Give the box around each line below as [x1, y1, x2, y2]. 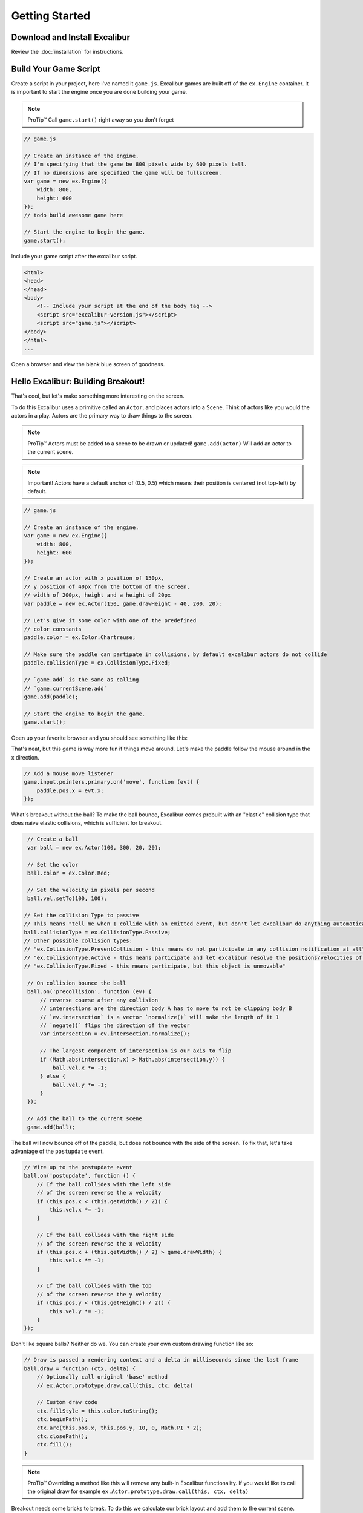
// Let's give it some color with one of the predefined [24, 617, 197, 624]
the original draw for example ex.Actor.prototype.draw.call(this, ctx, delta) [27, 1488, 249, 1495]
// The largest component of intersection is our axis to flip [39, 1048, 232, 1054]
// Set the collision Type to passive [24, 911, 139, 919]
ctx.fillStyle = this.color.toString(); [36, 1407, 159, 1414]
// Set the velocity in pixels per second [27, 887, 155, 893]
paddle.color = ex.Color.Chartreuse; [24, 634, 136, 641]
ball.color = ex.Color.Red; [27, 869, 111, 876]
